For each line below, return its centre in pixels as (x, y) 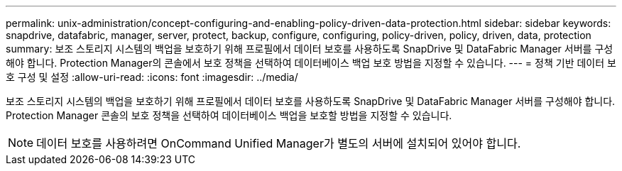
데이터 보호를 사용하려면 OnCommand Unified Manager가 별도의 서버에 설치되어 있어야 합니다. (279, 143)
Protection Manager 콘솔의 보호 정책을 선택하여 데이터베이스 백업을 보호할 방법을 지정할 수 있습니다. (229, 115)
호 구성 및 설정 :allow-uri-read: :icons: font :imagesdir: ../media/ (152, 77)
